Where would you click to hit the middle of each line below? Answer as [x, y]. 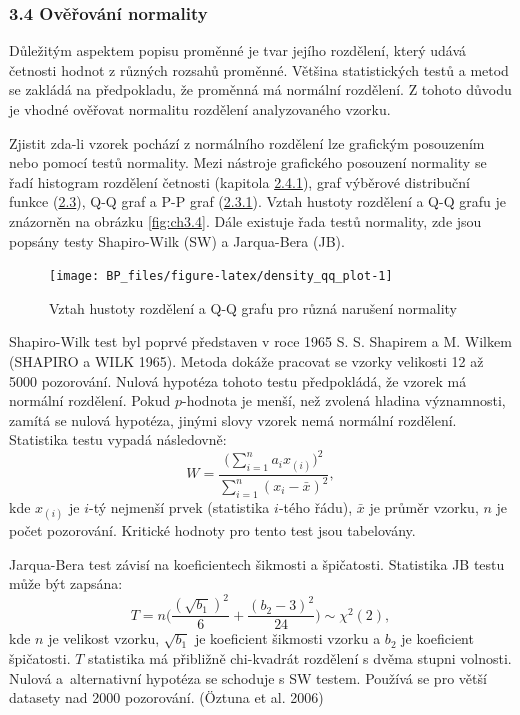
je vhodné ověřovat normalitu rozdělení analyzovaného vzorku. [200, 109]
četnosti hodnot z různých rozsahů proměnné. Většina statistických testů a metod [259, 69]
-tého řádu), [315, 506]
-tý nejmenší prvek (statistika [179, 506]
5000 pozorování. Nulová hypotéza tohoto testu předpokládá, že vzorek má [238, 380]
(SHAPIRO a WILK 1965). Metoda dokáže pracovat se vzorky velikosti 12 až [246, 361]
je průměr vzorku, [424, 506]
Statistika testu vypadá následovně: [118, 439]
